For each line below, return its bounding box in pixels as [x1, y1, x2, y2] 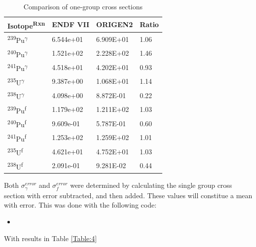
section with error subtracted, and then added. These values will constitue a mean [4, 190, 253, 200]
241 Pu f [7, 132, 27, 143]
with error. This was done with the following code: [4, 200, 157, 210]
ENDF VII [52, 19, 90, 30]
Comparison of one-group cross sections [23, 1, 143, 11]
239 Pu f [7, 104, 27, 115]
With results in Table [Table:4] [4, 233, 97, 243]
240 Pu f [7, 118, 27, 129]
